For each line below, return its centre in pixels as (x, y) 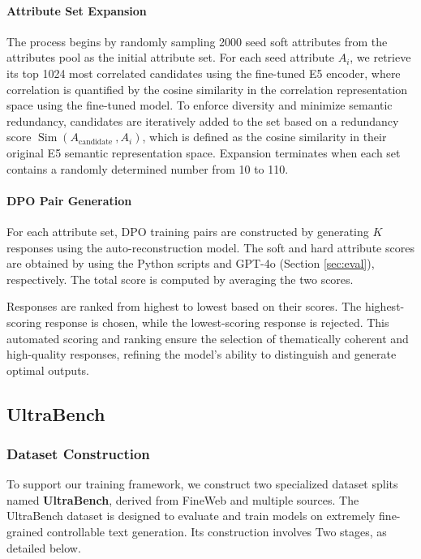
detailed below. (44, 547)
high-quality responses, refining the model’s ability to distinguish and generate (202, 354)
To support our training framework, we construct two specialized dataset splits (202, 484)
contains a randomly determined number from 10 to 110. (148, 168)
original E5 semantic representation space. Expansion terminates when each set (204, 152)
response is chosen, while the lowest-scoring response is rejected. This (217, 322)
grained (25, 532)
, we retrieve (380, 57)
